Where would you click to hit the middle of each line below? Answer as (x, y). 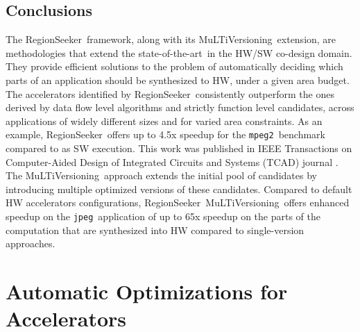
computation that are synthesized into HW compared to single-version (155, 230)
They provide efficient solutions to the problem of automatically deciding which (174, 66)
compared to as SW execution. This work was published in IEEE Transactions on (179, 148)
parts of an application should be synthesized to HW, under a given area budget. (178, 80)
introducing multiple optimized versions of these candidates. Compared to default (179, 189)
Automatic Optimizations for (147, 291)
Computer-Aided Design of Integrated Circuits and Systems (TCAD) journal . (172, 161)
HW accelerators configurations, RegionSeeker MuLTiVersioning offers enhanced (178, 202)
